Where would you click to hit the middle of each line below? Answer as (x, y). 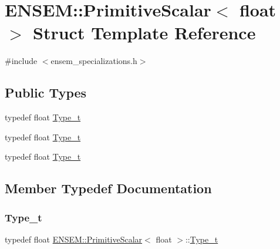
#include (21, 61)
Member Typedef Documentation (108, 188)
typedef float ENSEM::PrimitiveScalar (74, 239)
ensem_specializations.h (94, 61)
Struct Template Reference (144, 33)
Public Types (46, 92)
